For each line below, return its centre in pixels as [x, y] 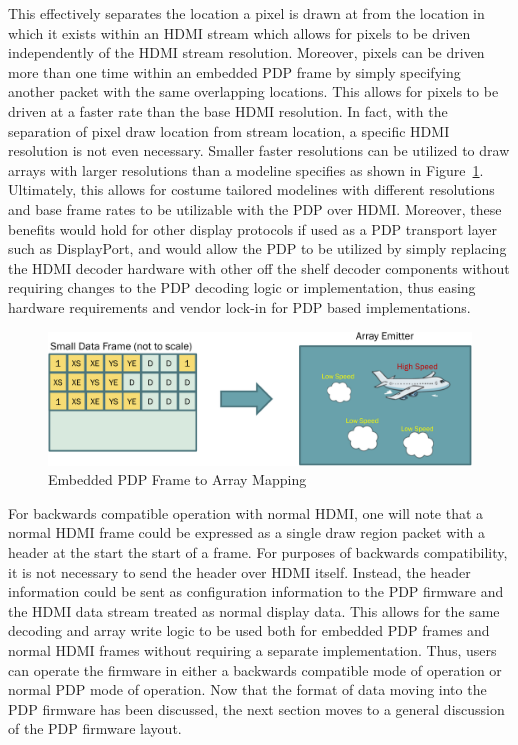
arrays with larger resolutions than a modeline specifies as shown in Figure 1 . [246, 169]
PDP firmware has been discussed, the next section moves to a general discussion [256, 708]
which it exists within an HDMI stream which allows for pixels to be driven [239, 32]
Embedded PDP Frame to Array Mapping [177, 479]
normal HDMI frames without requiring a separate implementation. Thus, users [252, 650]
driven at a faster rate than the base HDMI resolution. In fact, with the [228, 110]
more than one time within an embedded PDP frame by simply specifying [234, 71]
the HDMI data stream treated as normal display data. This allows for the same [254, 610]
